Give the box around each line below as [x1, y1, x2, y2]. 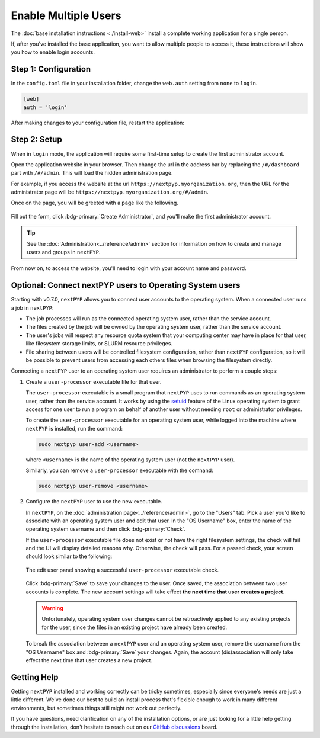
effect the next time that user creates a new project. [25, 656, 153, 663]
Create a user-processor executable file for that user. [25, 378, 162, 385]
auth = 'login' [23, 104, 68, 111]
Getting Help [11, 672, 59, 682]
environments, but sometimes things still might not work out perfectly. [11, 704, 182, 711]
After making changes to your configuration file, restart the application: [11, 119, 185, 126]
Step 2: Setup [11, 134, 62, 145]
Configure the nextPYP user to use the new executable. [25, 498, 162, 505]
